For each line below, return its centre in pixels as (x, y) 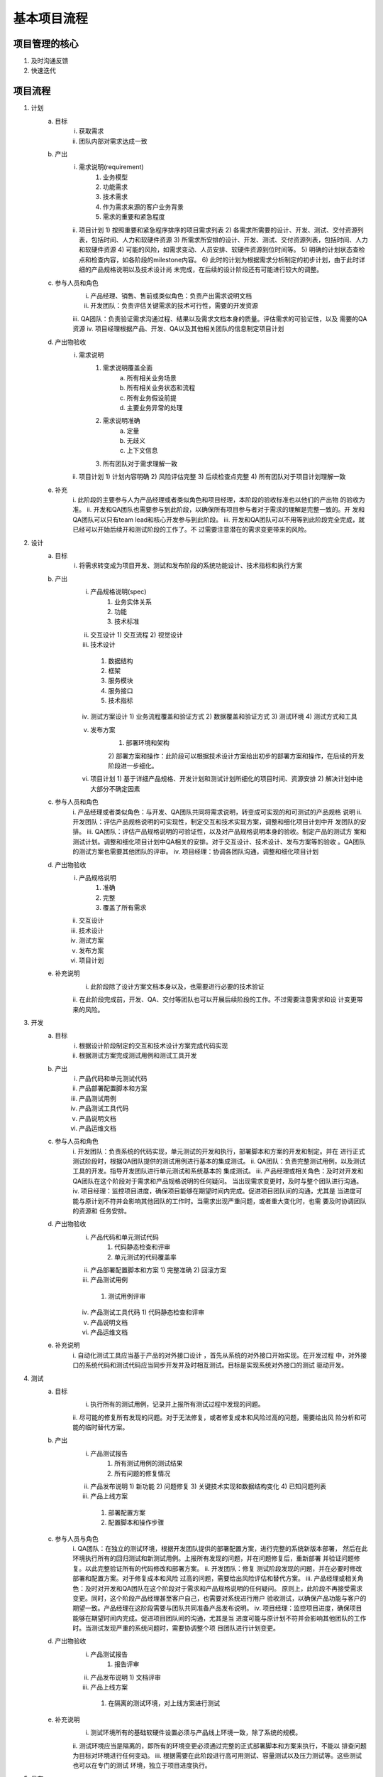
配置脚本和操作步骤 (136, 1523)
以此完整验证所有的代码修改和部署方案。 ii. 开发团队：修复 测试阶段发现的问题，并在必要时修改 (223, 1568)
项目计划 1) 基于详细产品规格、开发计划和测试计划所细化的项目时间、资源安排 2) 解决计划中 (224, 779)
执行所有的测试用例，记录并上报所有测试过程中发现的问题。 (177, 1405)
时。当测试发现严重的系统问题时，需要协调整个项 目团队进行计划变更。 (176, 1628)
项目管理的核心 (46, 44)
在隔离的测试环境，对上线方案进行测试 (164, 1703)
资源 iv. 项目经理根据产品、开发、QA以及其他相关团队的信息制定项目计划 (178, 329)
